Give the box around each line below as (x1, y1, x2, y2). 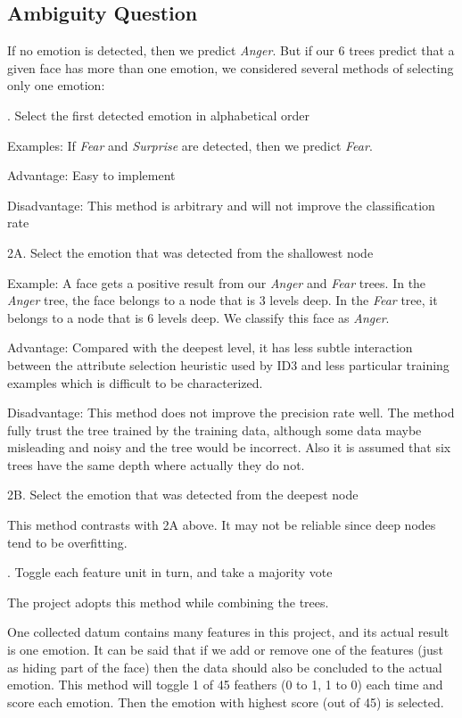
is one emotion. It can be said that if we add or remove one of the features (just (7, 640, 443, 659)
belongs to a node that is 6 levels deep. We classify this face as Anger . (7, 308, 390, 326)
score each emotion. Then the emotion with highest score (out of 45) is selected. (7, 692, 444, 711)
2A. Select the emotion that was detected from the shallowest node (7, 243, 374, 261)
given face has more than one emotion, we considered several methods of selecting (7, 58, 454, 77)
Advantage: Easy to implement (7, 166, 176, 185)
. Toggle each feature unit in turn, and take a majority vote (7, 563, 333, 582)
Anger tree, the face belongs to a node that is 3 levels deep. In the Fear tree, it (7, 291, 438, 309)
